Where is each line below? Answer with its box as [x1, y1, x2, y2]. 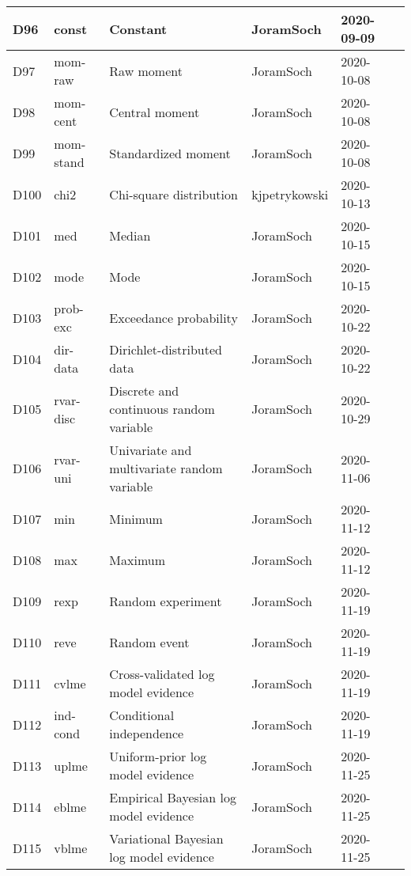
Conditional [109, 706, 175, 724]
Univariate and [109, 441, 192, 459]
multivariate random [109, 459, 223, 477]
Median [109, 226, 151, 245]
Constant [109, 19, 168, 38]
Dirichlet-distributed [109, 340, 222, 358]
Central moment [109, 102, 200, 121]
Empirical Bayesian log [109, 788, 236, 806]
